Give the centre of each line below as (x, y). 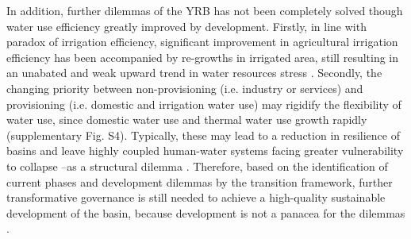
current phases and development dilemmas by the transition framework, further (200, 181)
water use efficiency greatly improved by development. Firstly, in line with (186, 26)
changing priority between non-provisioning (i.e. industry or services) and (185, 88)
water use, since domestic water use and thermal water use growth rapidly (187, 119)
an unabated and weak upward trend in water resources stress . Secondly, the (194, 73)
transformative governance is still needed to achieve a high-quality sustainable (196, 197)
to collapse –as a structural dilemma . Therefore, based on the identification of (197, 166)
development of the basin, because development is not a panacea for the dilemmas (206, 212)
